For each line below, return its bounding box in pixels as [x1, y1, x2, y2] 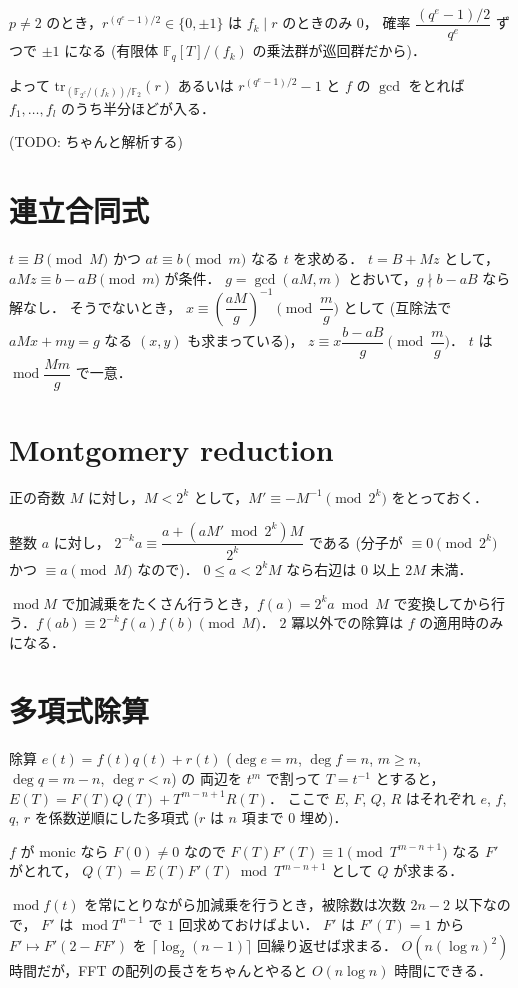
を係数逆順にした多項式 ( [34, 807, 199, 828]
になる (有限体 [64, 40, 159, 61]
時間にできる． [394, 960, 492, 981]
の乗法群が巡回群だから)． [252, 40, 426, 61]
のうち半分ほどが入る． [60, 97, 215, 118]
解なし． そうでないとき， [9, 296, 182, 317]
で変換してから [393, 592, 491, 613]
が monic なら [20, 840, 109, 861]
